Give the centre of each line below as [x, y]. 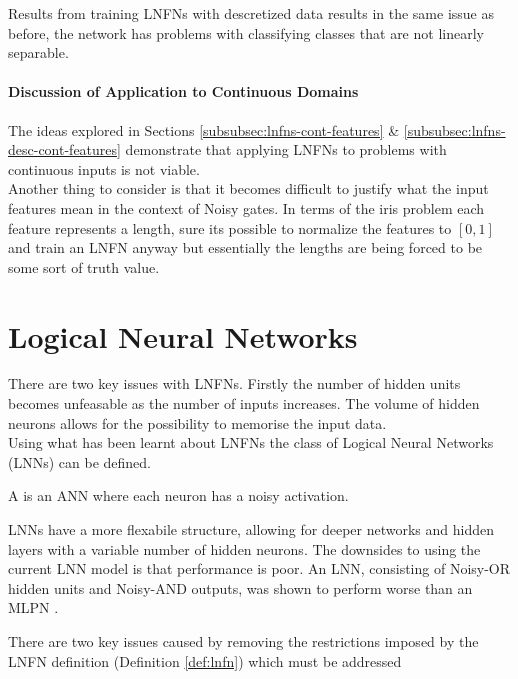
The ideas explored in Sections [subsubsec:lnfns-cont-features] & [204, 129]
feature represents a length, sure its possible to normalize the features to [230, 227]
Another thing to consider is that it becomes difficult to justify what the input [248, 188]
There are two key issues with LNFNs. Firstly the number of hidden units [234, 383]
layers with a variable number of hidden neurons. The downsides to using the [244, 548]
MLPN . [33, 607]
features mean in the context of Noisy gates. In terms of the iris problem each [246, 207]
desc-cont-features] [64, 149]
